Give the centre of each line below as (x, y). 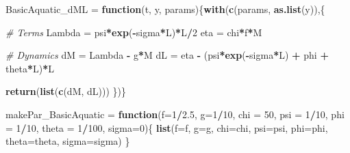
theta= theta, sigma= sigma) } (68, 141)
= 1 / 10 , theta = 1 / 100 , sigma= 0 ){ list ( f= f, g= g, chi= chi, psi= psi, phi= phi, (167, 127)
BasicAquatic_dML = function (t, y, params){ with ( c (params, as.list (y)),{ (165, 9)
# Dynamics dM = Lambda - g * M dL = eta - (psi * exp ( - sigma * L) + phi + (167, 55)
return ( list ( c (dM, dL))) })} (66, 91)
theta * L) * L (30, 68)
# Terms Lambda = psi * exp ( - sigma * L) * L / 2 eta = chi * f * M (134, 32)
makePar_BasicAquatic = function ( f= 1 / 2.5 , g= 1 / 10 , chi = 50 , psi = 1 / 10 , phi (175, 114)
